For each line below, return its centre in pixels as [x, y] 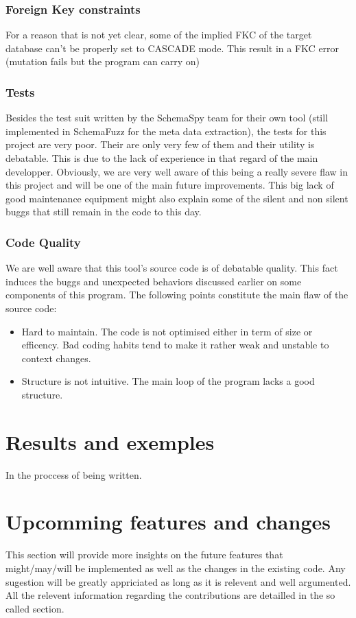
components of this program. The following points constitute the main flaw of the [177, 295]
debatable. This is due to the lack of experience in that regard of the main [162, 158]
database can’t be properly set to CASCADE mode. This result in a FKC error [173, 48]
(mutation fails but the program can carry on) [103, 61]
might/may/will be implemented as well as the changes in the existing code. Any [176, 568]
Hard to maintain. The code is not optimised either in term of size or [167, 331]
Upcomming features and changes [168, 522]
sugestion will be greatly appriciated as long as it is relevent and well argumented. [178, 581]
